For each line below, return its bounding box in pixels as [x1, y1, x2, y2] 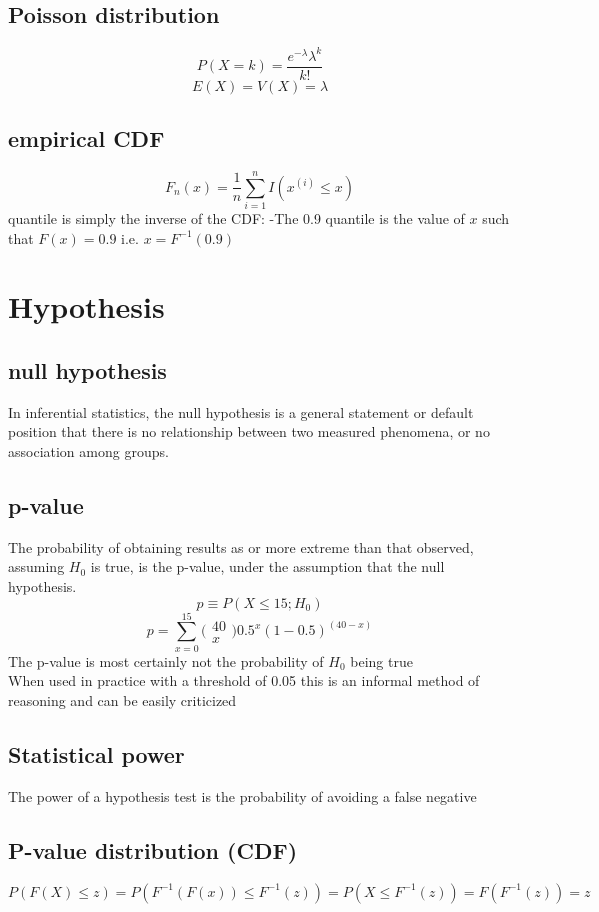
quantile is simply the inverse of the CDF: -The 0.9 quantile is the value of [8, 208, 465, 229]
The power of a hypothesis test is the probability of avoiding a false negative [8, 785, 477, 806]
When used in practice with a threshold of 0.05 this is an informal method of [8, 670, 480, 691]
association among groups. [8, 441, 169, 462]
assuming [8, 556, 65, 577]
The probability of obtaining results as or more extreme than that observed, [8, 536, 474, 557]
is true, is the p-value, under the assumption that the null [90, 556, 445, 577]
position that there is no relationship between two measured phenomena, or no [8, 421, 490, 442]
